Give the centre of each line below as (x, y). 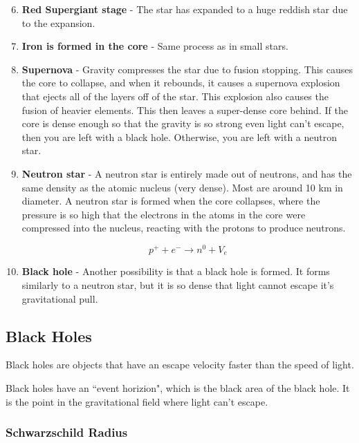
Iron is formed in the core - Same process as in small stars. (155, 46)
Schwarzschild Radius (67, 432)
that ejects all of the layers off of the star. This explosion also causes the (175, 96)
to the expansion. (58, 22)
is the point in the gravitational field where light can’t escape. (137, 401)
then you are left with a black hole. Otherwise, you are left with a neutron (179, 136)
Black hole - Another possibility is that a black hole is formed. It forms (176, 271)
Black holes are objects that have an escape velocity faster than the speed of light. (180, 365)
